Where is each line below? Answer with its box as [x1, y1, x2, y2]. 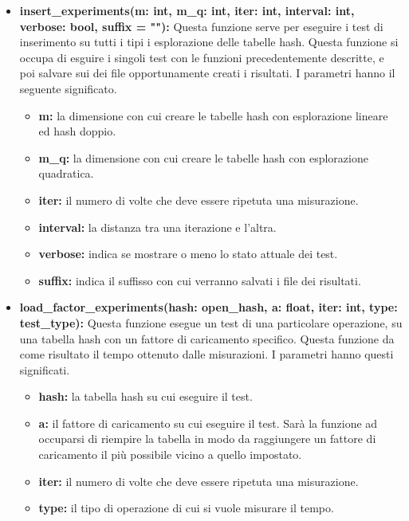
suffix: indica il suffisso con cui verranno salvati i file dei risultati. [38, 272, 361, 288]
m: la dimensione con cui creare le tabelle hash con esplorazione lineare [38, 107, 388, 123]
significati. [19, 361, 70, 378]
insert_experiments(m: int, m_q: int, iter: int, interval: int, [19, 2, 355, 18]
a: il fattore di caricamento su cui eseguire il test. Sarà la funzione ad [38, 414, 378, 431]
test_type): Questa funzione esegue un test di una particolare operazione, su [19, 314, 403, 331]
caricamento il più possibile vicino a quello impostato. [38, 446, 302, 463]
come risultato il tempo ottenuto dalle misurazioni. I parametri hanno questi [19, 346, 394, 362]
